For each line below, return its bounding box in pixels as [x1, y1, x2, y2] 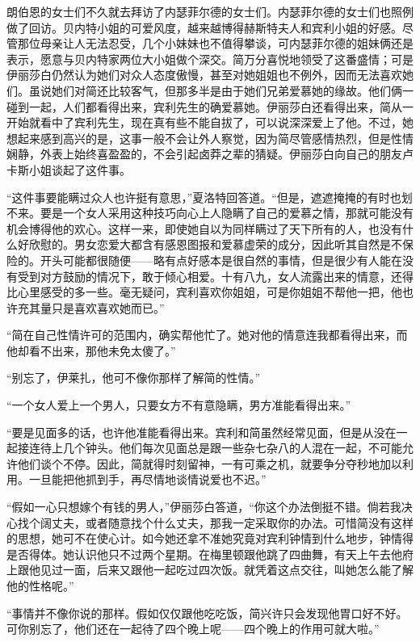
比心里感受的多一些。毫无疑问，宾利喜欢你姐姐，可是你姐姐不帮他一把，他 [6, 283, 402, 300]
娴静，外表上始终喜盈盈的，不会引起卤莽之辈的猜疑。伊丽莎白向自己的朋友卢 [6, 145, 414, 162]
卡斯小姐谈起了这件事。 [6, 161, 131, 178]
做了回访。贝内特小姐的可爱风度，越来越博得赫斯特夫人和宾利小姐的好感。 [6, 19, 402, 36]
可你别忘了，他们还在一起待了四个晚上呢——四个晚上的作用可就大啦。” [6, 620, 380, 637]
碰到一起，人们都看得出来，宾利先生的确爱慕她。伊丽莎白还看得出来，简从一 [6, 98, 414, 115]
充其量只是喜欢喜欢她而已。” [17, 299, 165, 316]
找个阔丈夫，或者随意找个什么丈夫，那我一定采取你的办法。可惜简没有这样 [17, 514, 414, 531]
